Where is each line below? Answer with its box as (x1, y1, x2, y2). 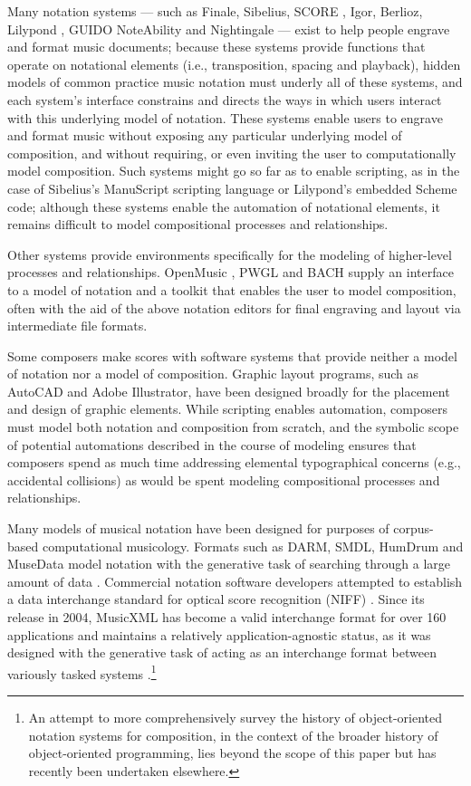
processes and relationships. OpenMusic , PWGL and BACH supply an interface (7, 263, 454, 282)
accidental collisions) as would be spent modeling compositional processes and (7, 470, 440, 489)
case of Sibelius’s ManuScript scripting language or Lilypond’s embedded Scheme (7, 178, 457, 197)
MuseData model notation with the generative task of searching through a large (7, 554, 451, 573)
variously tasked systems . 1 (7, 661, 157, 683)
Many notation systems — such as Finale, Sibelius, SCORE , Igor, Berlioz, (7, 2, 423, 20)
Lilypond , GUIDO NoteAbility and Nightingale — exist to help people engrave (7, 19, 450, 38)
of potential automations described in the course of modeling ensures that (7, 435, 417, 454)
